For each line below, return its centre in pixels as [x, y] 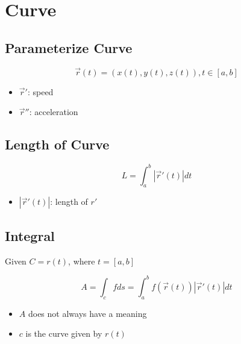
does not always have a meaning [87, 313]
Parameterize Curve [69, 47]
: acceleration [54, 112]
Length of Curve [57, 144]
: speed [40, 91]
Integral [30, 235]
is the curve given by [64, 333]
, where [82, 261]
